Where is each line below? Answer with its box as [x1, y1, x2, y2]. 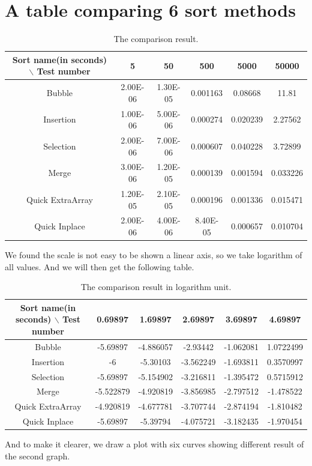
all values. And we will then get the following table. [5, 260, 194, 273]
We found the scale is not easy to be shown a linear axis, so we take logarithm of [5, 249, 302, 261]
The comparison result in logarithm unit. [80, 280, 232, 293]
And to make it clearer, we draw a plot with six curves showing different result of [5, 438, 304, 450]
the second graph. [5, 449, 70, 462]
